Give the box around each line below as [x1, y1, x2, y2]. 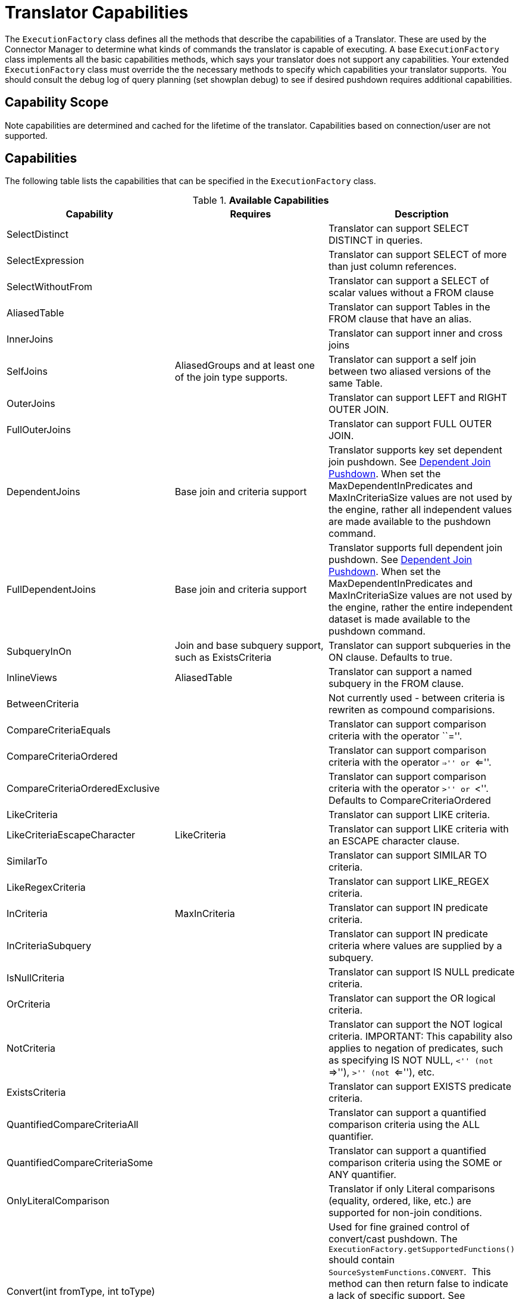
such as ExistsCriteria [174, 651, 272, 664]
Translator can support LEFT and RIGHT [328, 391, 508, 404]
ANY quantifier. [328, 1169, 396, 1181]
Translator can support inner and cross [328, 327, 503, 340]
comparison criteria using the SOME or [328, 1157, 502, 1169]
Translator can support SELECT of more [328, 248, 507, 261]
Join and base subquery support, [174, 639, 324, 652]
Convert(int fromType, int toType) [7, 1285, 155, 1297]
